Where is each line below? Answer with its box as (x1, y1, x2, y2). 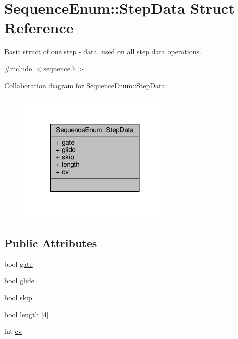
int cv (4, 326, 22, 336)
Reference (4, 17, 74, 38)
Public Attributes (4, 235, 97, 251)
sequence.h (43, 63, 76, 73)
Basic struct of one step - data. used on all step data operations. (4, 46, 201, 57)
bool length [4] (4, 309, 49, 319)
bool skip (4, 292, 32, 303)
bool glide (4, 275, 34, 286)
